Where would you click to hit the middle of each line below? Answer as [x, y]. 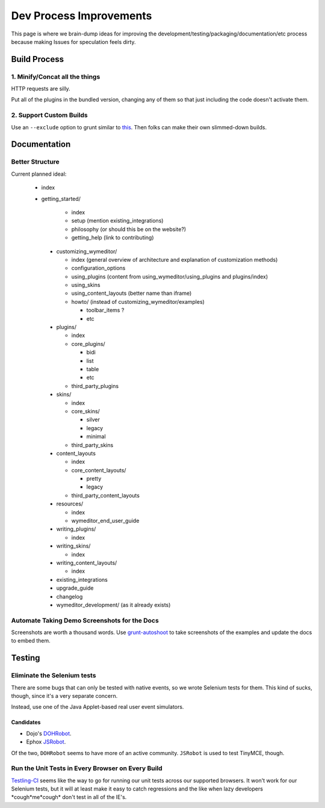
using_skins [86, 285]
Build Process [38, 59]
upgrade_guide [75, 588]
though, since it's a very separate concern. [64, 696]
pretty [94, 479]
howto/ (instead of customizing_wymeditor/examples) [138, 301]
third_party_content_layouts [105, 495]
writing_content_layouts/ [87, 563]
